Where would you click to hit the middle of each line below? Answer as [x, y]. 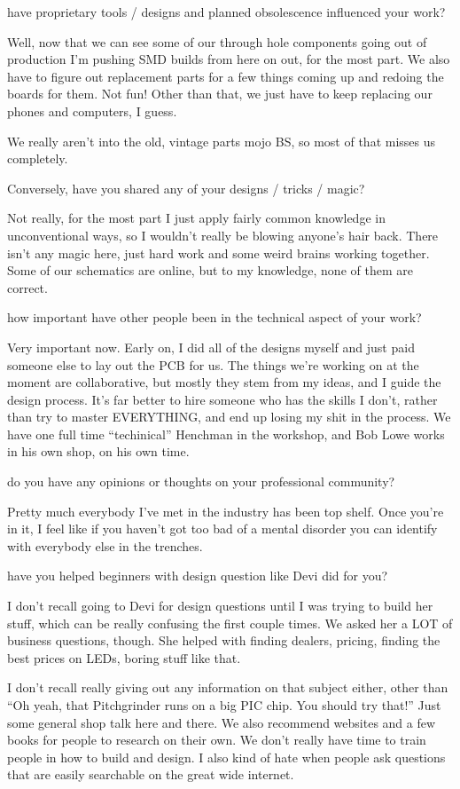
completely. [38, 158]
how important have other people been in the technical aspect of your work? [214, 317]
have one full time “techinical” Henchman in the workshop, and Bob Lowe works [226, 434]
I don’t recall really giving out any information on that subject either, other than [228, 687]
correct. [27, 287]
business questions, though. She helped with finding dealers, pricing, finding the [224, 640]
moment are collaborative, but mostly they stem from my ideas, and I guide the [224, 382]
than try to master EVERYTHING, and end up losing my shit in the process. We [229, 417]
